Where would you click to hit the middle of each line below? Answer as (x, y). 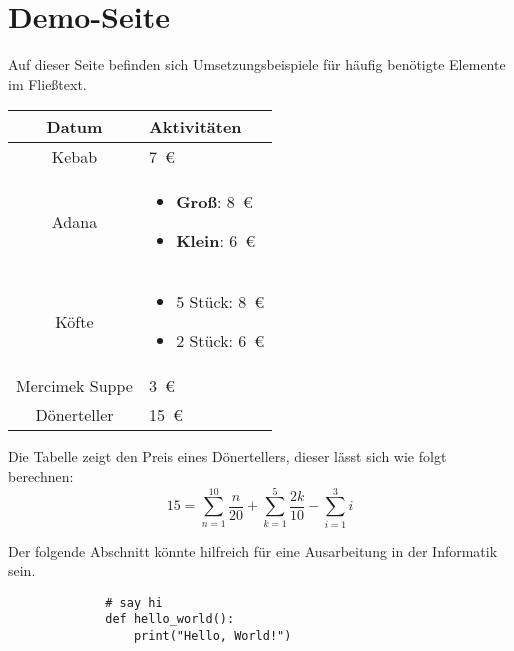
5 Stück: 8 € (220, 302)
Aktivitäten (195, 127)
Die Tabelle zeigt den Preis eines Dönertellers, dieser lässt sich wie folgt (227, 456)
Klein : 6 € (216, 241)
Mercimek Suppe (74, 386)
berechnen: (41, 475)
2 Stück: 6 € (220, 341)
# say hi (134, 602)
